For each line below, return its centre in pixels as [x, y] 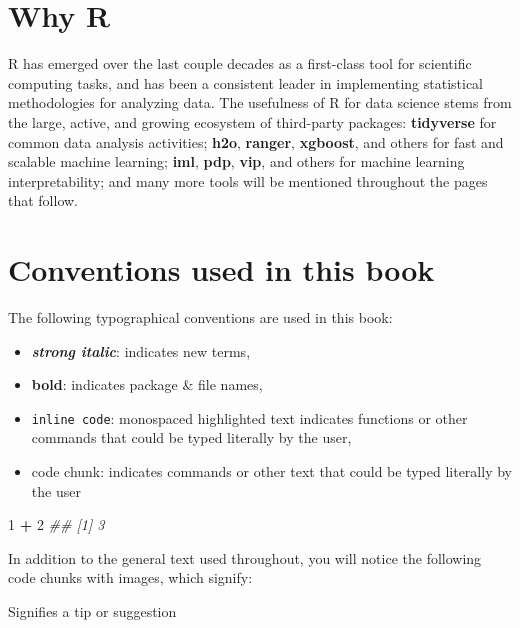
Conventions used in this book [221, 269]
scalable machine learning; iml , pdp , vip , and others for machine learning [236, 161]
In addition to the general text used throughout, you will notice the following [245, 557]
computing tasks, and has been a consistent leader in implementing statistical [246, 82]
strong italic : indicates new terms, [141, 350]
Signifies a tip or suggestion [92, 611]
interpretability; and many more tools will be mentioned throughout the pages [248, 180]
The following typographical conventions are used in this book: [200, 317]
